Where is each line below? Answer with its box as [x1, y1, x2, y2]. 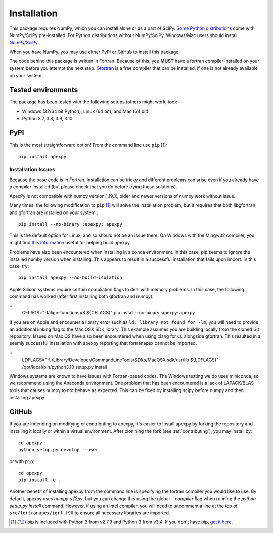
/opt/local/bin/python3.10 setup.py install [22, 364, 107, 370]
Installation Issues [9, 166, 56, 173]
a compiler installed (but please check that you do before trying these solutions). [9, 184, 177, 190]
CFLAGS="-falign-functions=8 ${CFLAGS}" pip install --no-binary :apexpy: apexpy [22, 309, 195, 315]
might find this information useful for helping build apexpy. [9, 239, 131, 245]
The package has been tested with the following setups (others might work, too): [9, 99, 178, 105]
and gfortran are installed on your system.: [9, 209, 98, 216]
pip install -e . [18, 477, 61, 483]
